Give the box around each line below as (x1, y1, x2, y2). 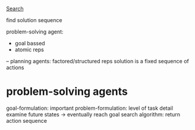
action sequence (6, 117, 48, 124)
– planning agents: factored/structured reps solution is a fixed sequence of (6, 58, 189, 64)
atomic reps (14, 46, 45, 53)
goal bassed (14, 40, 46, 47)
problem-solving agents (6, 85, 128, 98)
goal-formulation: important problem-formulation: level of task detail (6, 104, 174, 112)
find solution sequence (6, 17, 62, 23)
